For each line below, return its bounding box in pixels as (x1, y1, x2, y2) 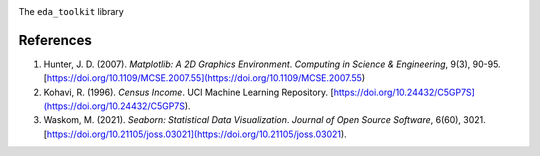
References (18, 31, 92, 49)
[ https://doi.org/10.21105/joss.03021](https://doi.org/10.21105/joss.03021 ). (43, 128, 347, 140)
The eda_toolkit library (18, 6, 124, 17)
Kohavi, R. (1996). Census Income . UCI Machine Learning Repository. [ (43, 86, 334, 98)
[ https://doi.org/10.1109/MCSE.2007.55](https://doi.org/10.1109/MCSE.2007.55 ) (43, 72, 365, 84)
